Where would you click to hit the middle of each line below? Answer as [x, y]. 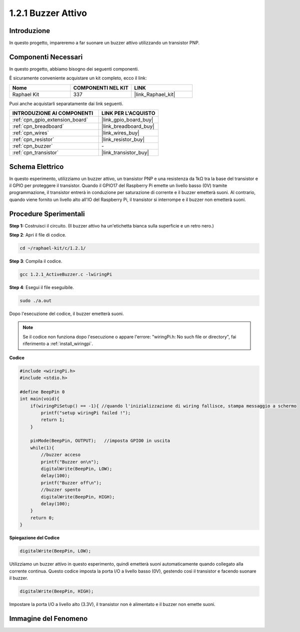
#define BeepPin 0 [42, 392]
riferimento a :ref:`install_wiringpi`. [58, 344]
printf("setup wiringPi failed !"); [86, 413]
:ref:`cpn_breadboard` [38, 126]
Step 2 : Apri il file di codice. [38, 235]
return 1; [53, 420]
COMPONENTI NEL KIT [101, 87]
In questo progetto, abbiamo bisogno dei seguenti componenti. [74, 69]
